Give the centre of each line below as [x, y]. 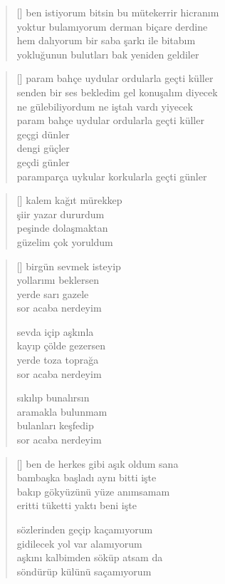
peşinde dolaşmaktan [62, 228]
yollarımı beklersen [58, 280]
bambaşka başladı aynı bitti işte [87, 477]
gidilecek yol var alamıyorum [79, 543]
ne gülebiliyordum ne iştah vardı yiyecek [105, 106]
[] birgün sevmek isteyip [69, 266]
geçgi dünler [43, 134]
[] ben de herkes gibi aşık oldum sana [98, 463]
